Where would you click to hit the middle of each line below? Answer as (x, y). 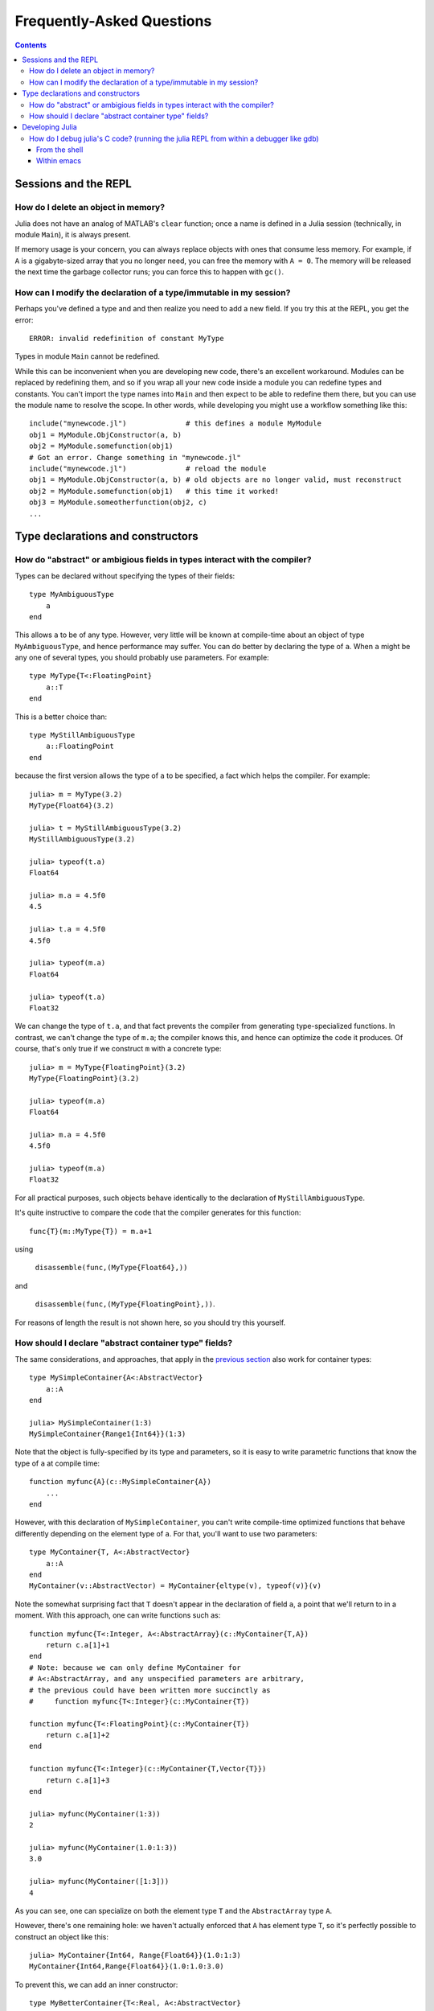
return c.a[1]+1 (78, 1645)
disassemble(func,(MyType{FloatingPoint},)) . (125, 1304)
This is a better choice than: (61, 717)
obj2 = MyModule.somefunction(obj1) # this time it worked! (154, 491)
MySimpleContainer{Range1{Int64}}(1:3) (108, 1434)
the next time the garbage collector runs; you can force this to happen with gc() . (149, 272)
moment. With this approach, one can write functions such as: (118, 1615)
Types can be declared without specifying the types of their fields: (125, 576)
